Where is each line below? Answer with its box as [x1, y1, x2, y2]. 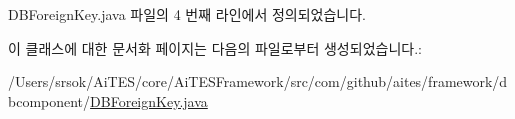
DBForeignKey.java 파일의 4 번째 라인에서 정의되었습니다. [8, 4, 366, 24]
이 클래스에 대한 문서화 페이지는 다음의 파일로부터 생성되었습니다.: [8, 37, 422, 58]
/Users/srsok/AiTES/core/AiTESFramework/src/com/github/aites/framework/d [8, 71, 508, 92]
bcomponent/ [8, 90, 91, 111]
